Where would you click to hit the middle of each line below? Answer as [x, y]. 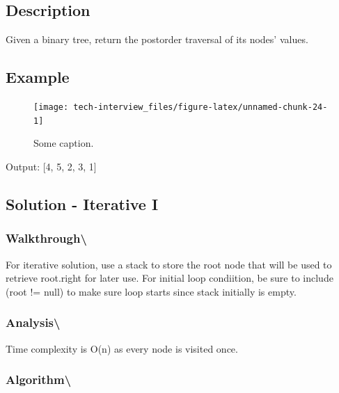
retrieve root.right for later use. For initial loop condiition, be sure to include [169, 278]
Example [38, 77]
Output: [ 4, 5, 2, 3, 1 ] [51, 166]
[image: [51, 107]
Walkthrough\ [46, 238]
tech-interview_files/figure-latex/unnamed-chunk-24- [200, 107]
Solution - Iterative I [82, 203]
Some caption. [64, 143]
